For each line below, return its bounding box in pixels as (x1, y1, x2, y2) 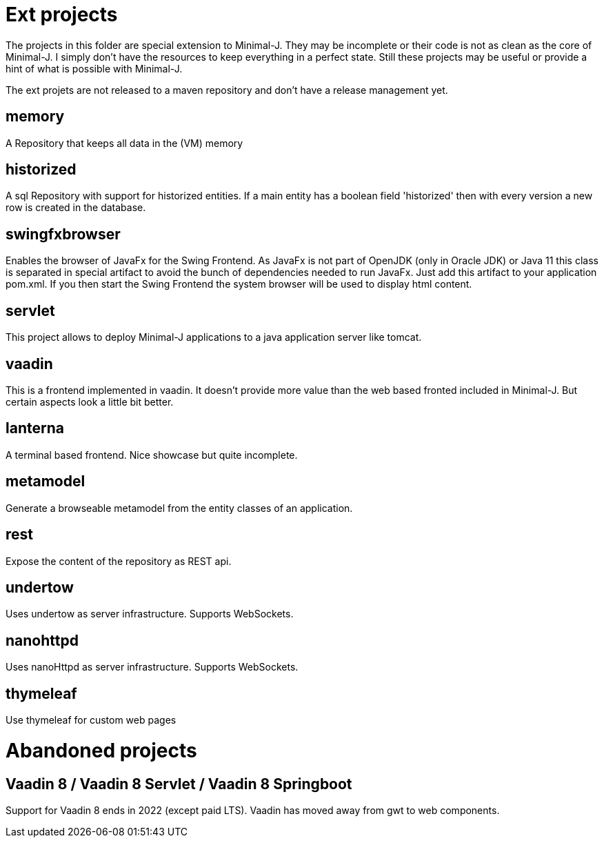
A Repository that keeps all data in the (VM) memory (6, 137, 243, 149)
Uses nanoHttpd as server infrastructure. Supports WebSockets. (6, 661, 299, 673)
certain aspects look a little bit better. (6, 395, 174, 408)
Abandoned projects (6, 738, 197, 762)
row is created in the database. (6, 201, 146, 214)
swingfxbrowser (6, 225, 121, 243)
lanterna (6, 419, 64, 437)
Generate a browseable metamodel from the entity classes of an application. (6, 502, 353, 514)
